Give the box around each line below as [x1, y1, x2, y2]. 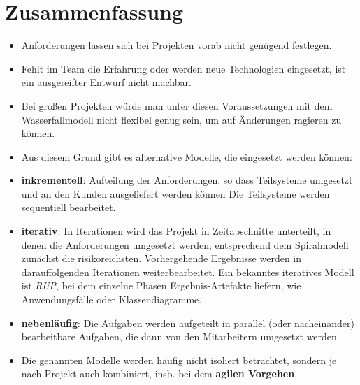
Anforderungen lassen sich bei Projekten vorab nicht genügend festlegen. [21, 38, 332, 52]
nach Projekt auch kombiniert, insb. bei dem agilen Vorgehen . [21, 366, 298, 381]
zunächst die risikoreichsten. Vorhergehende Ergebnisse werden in [21, 251, 301, 266]
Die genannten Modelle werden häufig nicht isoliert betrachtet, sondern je [21, 352, 337, 367]
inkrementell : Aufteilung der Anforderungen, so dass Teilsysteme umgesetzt [21, 173, 353, 187]
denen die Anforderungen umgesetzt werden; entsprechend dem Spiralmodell [21, 237, 349, 252]
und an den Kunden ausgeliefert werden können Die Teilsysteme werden [21, 186, 330, 201]
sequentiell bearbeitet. [21, 200, 116, 215]
